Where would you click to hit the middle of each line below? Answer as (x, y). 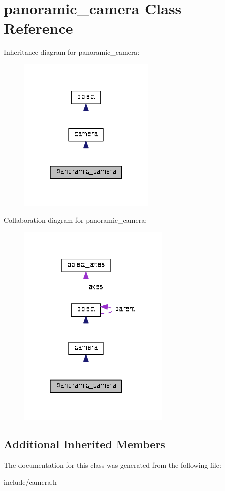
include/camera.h (30, 482)
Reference (39, 28)
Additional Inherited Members (85, 444)
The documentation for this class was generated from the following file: (113, 465)
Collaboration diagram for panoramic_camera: (76, 220)
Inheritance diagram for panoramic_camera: (72, 52)
